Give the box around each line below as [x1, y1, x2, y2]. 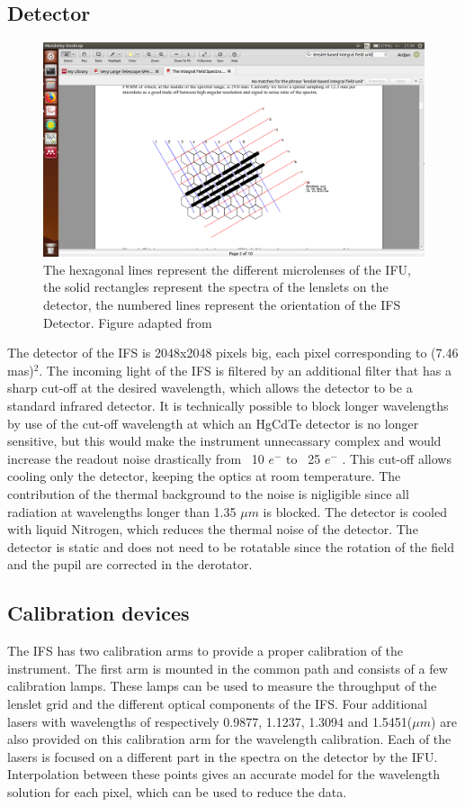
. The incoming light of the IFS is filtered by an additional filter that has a [39, 360, 452, 379]
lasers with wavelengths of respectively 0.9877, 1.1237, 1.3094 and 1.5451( [7, 712, 413, 730]
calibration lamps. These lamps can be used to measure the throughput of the [7, 676, 437, 695]
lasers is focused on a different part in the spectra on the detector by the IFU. [7, 747, 438, 766]
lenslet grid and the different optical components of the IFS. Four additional [7, 694, 427, 712]
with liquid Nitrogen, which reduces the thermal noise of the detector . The [7, 520, 418, 539]
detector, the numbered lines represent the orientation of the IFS [43, 295, 401, 314]
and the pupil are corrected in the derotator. [7, 555, 253, 574]
